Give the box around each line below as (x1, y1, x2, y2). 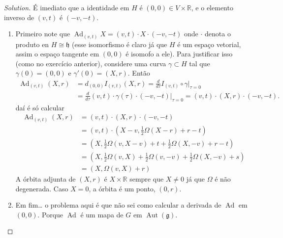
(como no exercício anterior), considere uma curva (15, 58, 166, 68)
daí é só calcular (15, 102, 64, 112)
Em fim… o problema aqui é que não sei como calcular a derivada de (15, 200, 221, 210)
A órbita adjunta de (15, 174, 76, 184)
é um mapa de (80, 209, 124, 219)
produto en (15, 39, 49, 49)
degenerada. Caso (15, 183, 68, 193)
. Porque (37, 209, 63, 219)
